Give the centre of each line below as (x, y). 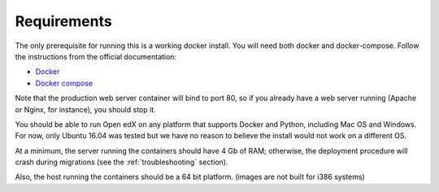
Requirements (64, 21)
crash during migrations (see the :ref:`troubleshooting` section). (122, 162)
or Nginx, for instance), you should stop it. (85, 109)
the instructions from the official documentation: (96, 56)
